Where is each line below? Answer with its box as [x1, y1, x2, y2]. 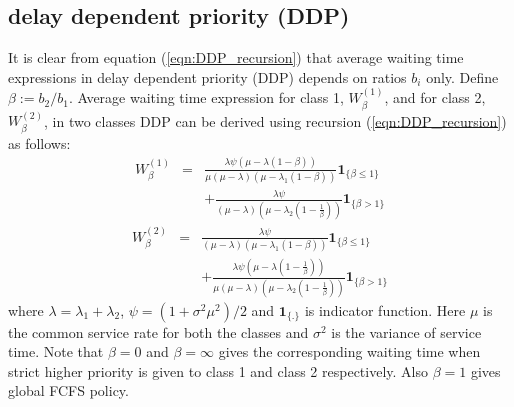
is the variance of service [331, 321, 482, 342]
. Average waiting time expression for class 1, [68, 87, 344, 108]
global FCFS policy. [8, 380, 129, 401]
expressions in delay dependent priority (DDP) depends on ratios [8, 66, 407, 87]
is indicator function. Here [304, 299, 466, 320]
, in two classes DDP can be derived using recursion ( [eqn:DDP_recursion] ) [44, 110, 507, 131]
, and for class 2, [384, 87, 486, 108]
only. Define [426, 66, 499, 87]
